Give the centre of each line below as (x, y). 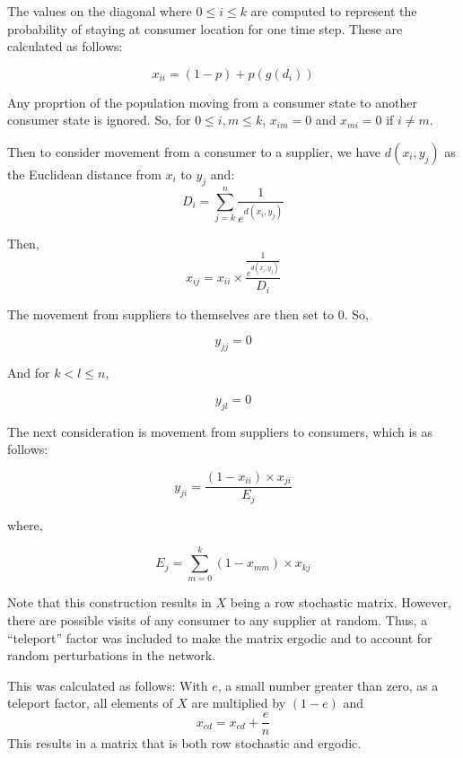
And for (29, 373)
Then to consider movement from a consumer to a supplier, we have (194, 151)
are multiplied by (239, 703)
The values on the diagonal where (100, 11)
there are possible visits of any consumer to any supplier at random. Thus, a (218, 620)
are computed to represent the (334, 11)
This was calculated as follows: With (108, 685)
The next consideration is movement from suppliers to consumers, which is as (220, 431)
